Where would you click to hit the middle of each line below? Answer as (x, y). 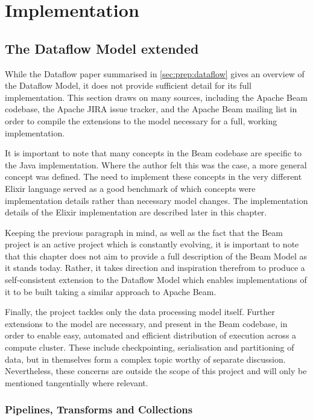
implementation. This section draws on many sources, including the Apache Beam (156, 97)
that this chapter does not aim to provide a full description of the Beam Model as (156, 256)
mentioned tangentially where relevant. (77, 382)
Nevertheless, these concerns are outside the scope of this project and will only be (156, 371)
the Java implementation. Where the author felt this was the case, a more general (156, 164)
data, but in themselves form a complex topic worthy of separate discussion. (145, 359)
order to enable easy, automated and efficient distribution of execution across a (151, 335)
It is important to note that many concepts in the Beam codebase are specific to (153, 153)
